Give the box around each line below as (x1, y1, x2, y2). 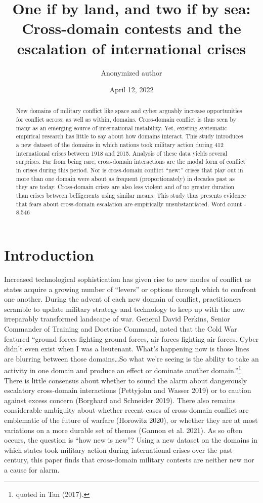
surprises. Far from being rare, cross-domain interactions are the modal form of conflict (16, 157, 246, 166)
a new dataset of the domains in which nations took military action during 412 (16, 140, 224, 149)
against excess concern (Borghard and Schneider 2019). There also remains (4, 394, 236, 405)
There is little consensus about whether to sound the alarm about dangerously (4, 375, 247, 385)
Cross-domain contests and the (22, 18, 241, 39)
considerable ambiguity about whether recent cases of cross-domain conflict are (4, 405, 249, 415)
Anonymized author (101, 67, 162, 78)
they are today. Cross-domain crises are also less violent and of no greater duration (16, 183, 235, 191)
